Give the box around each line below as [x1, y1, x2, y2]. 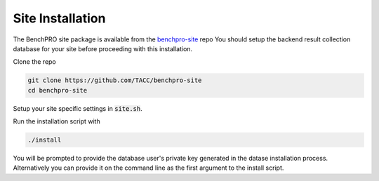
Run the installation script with [13, 117, 101, 126]
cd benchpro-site [27, 86, 88, 94]
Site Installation [13, 11, 106, 26]
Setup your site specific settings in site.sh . [13, 104, 143, 112]
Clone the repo [13, 58, 56, 66]
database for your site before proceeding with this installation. [13, 44, 193, 53]
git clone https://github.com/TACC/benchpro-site [27, 76, 202, 84]
